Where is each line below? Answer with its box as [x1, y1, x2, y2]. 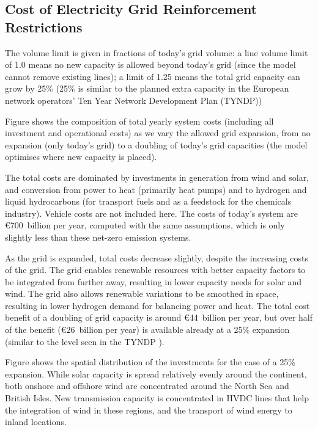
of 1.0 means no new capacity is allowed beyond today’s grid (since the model [5, 58, 296, 71]
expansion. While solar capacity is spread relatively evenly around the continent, [5, 367, 307, 380]
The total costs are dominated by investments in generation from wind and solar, [5, 170, 309, 183]
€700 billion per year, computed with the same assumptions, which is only [5, 219, 285, 231]
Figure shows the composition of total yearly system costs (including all [5, 114, 274, 127]
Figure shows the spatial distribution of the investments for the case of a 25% [5, 355, 295, 368]
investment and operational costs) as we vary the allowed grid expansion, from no [5, 126, 311, 139]
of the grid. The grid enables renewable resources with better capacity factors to [5, 263, 306, 276]
